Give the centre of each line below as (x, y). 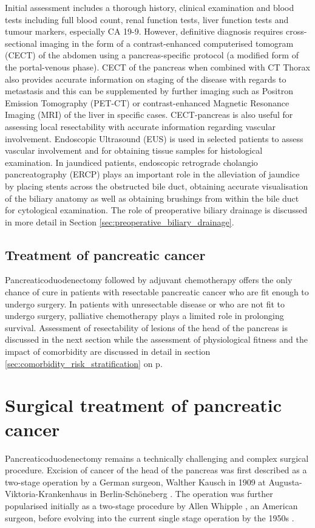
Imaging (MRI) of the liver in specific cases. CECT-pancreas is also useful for (149, 115)
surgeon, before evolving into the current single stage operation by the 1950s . (150, 517)
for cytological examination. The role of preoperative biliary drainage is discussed (156, 210)
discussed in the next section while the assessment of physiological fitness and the (156, 339)
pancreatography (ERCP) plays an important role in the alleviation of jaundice (152, 174)
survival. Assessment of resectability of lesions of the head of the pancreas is (146, 327)
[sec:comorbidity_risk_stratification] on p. (84, 363)
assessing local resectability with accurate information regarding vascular (140, 126)
